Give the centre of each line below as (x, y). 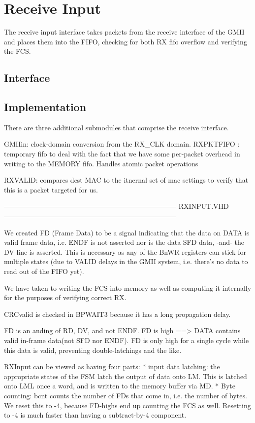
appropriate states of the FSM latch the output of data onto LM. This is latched (126, 376)
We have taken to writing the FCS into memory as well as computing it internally (128, 288)
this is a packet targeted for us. (51, 189)
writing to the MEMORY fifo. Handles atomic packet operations (101, 163)
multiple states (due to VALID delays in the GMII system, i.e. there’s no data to (126, 261)
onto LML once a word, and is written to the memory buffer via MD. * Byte (120, 386)
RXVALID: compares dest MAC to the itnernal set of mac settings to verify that (126, 180)
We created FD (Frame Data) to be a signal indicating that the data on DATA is (127, 232)
